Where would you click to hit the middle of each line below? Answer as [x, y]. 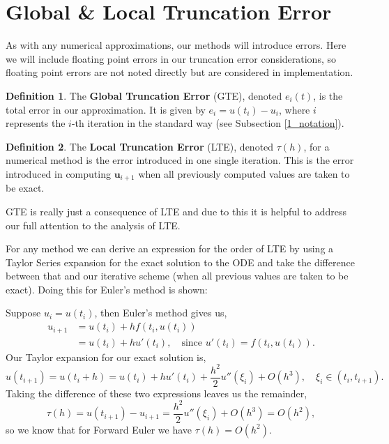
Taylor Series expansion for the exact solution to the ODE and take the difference [180, 262]
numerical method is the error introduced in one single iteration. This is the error [180, 160]
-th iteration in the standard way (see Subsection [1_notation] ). [208, 123]
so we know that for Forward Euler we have [99, 429]
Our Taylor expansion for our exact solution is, [106, 357]
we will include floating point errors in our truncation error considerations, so [171, 58]
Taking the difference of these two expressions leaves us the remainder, [157, 393]
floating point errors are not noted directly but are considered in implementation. [180, 72]
